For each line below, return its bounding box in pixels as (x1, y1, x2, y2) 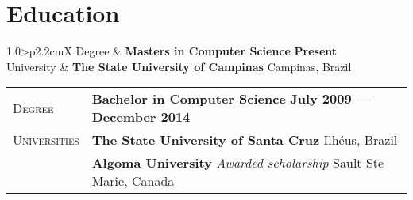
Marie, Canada (91, 172, 175, 191)
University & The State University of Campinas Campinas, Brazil (6, 58, 352, 74)
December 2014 (91, 108, 191, 126)
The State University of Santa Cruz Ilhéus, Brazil (91, 130, 398, 149)
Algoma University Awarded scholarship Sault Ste (91, 153, 384, 172)
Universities (13, 130, 79, 149)
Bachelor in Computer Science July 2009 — (91, 89, 372, 108)
